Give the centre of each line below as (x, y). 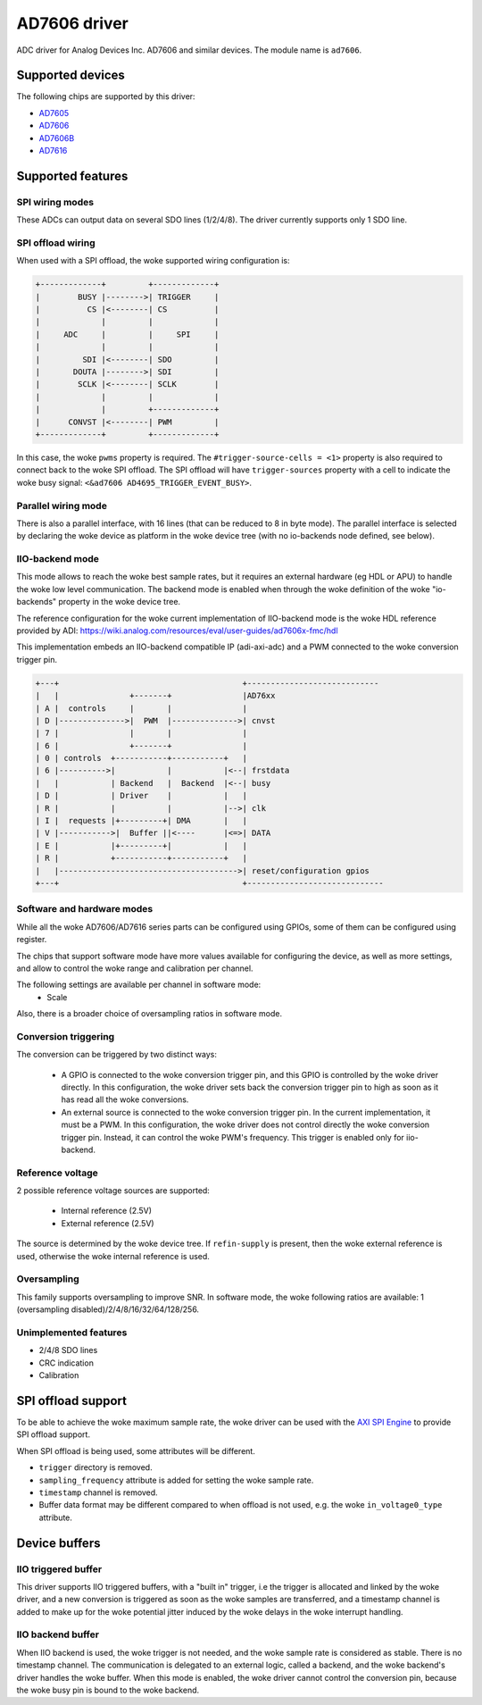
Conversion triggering (66, 1036)
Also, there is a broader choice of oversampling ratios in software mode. (150, 1014)
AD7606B (57, 138)
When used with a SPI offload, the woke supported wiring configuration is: (153, 261)
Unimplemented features (72, 1333)
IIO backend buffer (58, 1634)
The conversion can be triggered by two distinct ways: (117, 1055)
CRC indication (66, 1363)
